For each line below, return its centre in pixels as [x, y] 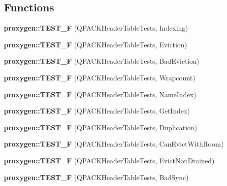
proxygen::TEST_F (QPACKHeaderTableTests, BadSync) [96, 177]
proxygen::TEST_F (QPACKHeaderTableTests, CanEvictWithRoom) [114, 144]
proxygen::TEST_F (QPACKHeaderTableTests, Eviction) [96, 44]
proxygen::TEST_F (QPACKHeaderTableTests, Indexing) [96, 28]
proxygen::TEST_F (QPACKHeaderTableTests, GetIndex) [97, 111]
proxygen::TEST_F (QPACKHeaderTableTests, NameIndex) [100, 94]
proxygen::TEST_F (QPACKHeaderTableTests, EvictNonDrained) [109, 160]
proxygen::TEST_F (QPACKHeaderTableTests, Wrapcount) [100, 77]
